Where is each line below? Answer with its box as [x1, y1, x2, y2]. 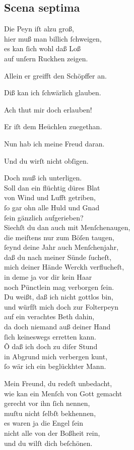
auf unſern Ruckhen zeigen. [4, 53, 88, 63]
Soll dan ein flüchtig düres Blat [4, 182, 100, 193]
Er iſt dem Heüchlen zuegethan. [4, 121, 102, 132]
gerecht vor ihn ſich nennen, [4, 398, 90, 408]
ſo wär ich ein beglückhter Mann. [4, 361, 106, 371]
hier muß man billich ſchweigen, [4, 33, 102, 44]
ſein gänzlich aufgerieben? [4, 212, 84, 222]
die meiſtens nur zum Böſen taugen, [4, 232, 114, 242]
